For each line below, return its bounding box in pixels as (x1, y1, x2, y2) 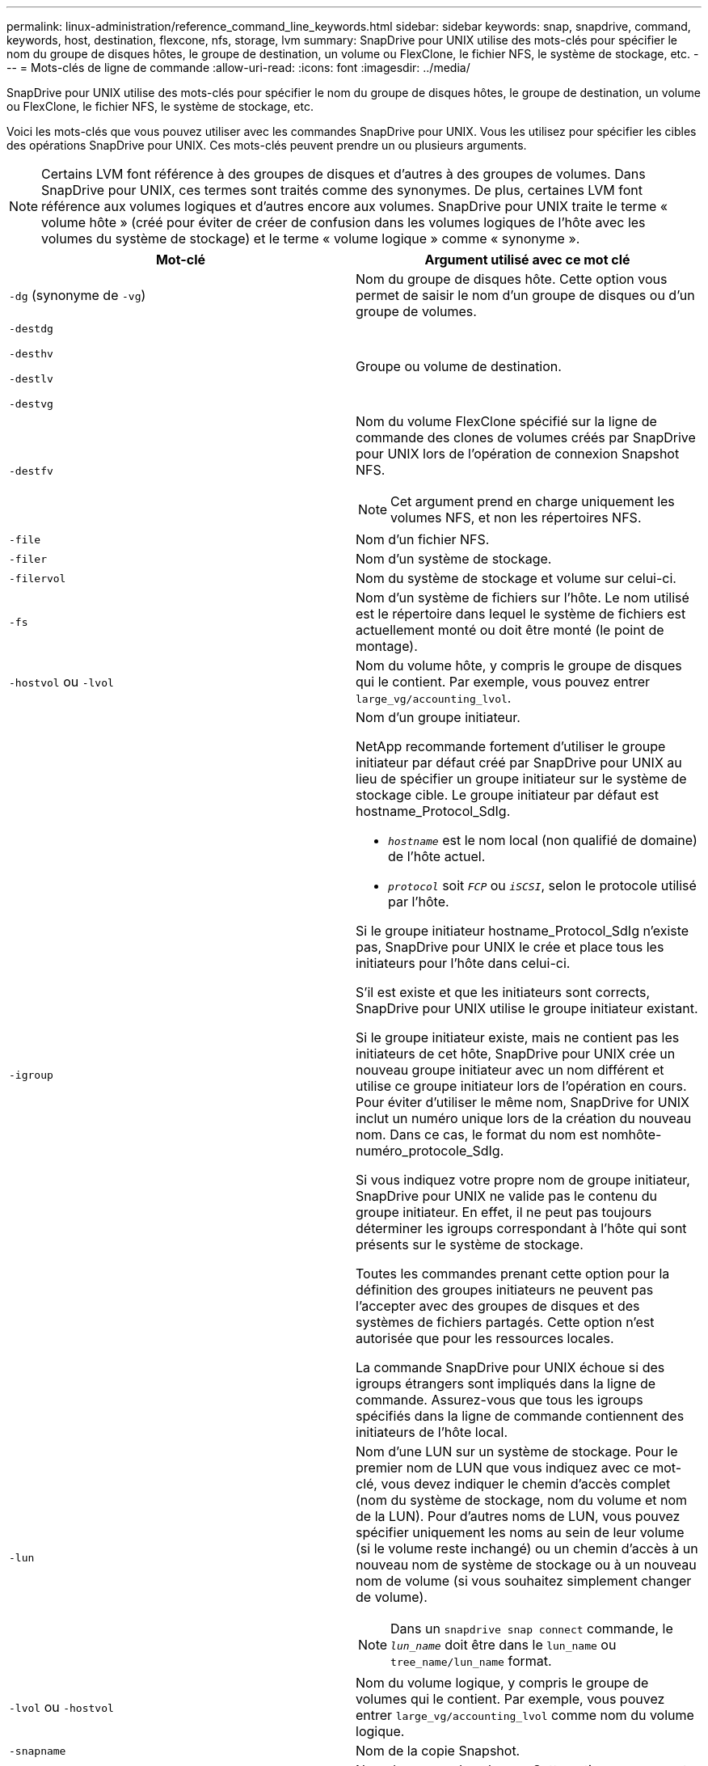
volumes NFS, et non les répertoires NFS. (390, 509, 642, 526)
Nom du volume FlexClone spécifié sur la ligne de (356, 413, 657, 429)
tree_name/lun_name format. (390, 1653, 552, 1669)
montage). (356, 638, 418, 654)
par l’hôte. (388, 894, 449, 910)
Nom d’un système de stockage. (356, 551, 552, 567)
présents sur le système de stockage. (356, 1236, 584, 1253)
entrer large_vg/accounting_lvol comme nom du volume (356, 1707, 694, 1723)
